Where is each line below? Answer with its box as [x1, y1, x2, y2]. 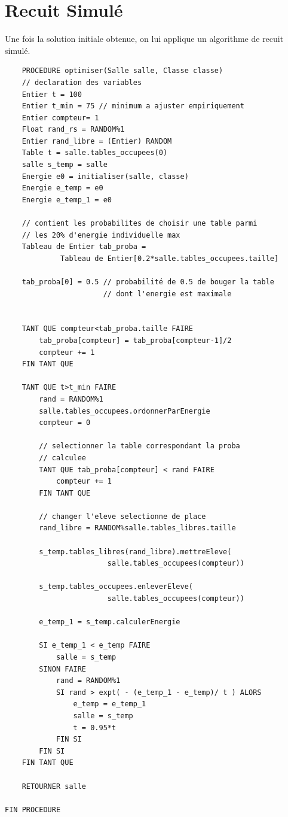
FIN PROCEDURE [5, 805, 61, 814]
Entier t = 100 [22, 90, 82, 99]
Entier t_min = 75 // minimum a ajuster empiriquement [22, 102, 244, 111]
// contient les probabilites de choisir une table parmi [22, 219, 258, 228]
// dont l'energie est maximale [103, 289, 232, 298]
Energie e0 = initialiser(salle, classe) [22, 172, 189, 181]
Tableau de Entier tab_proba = [22, 242, 146, 251]
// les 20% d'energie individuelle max [22, 230, 180, 239]
